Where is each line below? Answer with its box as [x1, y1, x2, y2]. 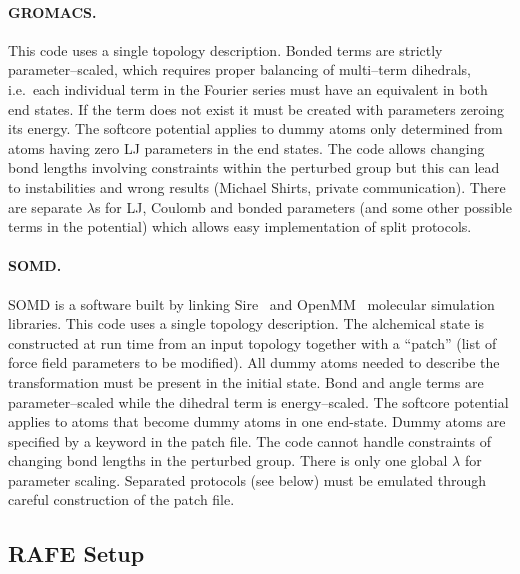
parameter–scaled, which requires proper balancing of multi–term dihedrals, [8, 59, 471, 80]
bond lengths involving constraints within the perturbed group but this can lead [8, 157, 500, 178]
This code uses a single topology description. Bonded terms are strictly [8, 39, 443, 60]
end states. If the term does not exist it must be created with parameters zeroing [8, 98, 505, 119]
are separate [8, 196, 83, 217]
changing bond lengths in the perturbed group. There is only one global [8, 450, 448, 471]
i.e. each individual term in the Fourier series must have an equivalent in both [8, 78, 488, 99]
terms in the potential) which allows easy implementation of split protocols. [8, 216, 472, 237]
